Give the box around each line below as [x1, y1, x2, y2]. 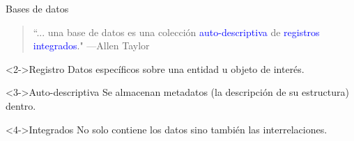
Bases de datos [6, 1, 69, 15]
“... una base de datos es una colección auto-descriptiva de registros [33, 24, 320, 39]
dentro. [6, 98, 36, 113]
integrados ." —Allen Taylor [33, 38, 150, 53]
